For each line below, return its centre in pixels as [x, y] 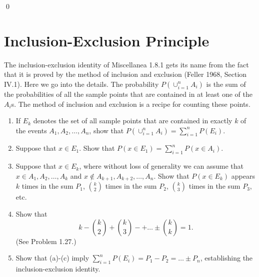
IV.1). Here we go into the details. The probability [81, 84]
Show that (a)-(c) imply [52, 258]
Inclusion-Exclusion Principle [107, 40]
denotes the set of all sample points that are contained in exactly [133, 121]
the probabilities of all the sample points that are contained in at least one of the [128, 94]
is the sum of [226, 84]
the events [31, 130]
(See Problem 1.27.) [46, 241]
